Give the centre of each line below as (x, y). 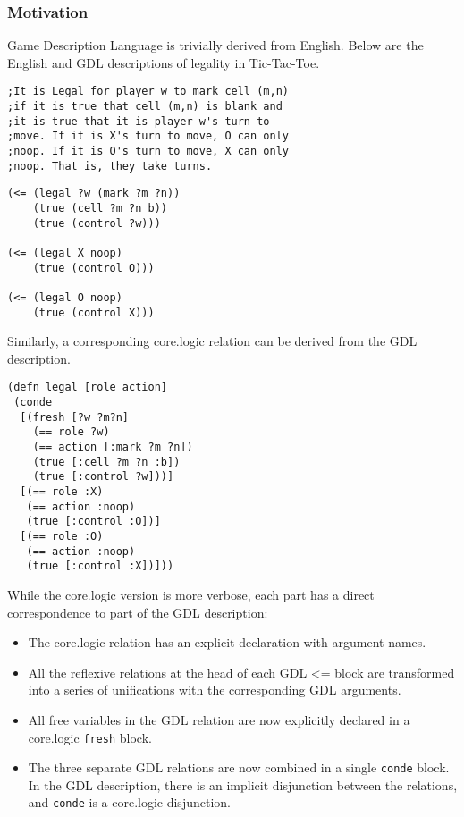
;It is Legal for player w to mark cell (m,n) (148, 92)
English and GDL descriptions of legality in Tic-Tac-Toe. (164, 62)
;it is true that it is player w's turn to (139, 121)
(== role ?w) (71, 432)
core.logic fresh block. (90, 737)
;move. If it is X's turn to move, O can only (148, 136)
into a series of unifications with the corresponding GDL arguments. (215, 690)
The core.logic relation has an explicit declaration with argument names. (227, 642)
